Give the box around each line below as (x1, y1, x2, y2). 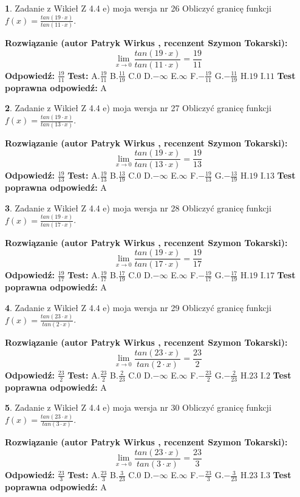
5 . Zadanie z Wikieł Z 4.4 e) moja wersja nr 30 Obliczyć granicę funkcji (5, 401, 271, 414)
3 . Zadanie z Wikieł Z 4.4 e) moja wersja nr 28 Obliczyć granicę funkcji (5, 201, 271, 214)
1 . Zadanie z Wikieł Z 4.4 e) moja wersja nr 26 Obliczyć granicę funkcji (5, 2, 271, 14)
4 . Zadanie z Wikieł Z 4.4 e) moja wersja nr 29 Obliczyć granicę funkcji (5, 301, 271, 314)
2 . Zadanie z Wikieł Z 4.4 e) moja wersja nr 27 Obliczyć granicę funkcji (5, 101, 271, 114)
